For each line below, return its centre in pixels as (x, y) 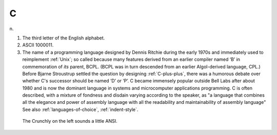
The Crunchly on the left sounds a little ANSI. (70, 121)
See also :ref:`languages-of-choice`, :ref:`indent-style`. (80, 109)
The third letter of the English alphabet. (64, 38)
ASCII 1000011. (38, 45)
